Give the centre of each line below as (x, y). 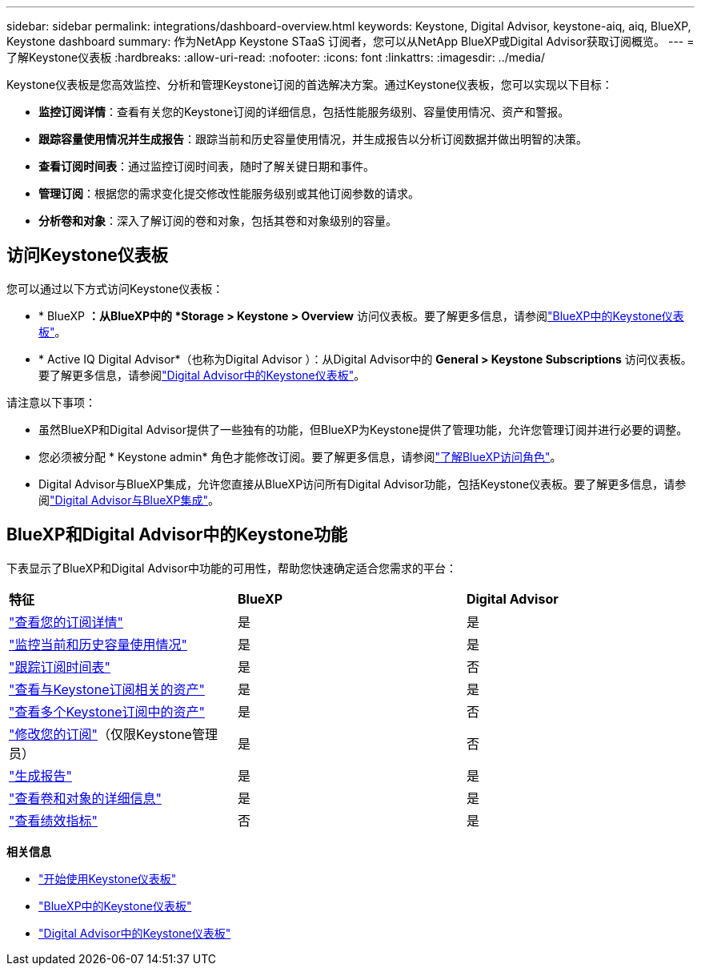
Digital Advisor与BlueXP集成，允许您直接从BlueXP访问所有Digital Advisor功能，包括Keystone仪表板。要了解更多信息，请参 (363, 484)
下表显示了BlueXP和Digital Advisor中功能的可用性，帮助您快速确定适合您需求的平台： (232, 568)
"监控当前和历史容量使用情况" (98, 644)
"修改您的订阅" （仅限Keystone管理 (113, 734)
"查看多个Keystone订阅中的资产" (107, 711)
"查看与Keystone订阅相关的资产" (107, 689)
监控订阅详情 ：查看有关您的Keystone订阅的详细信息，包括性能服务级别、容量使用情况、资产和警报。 (304, 112)
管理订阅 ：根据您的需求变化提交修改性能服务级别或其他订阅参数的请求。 (229, 193)
